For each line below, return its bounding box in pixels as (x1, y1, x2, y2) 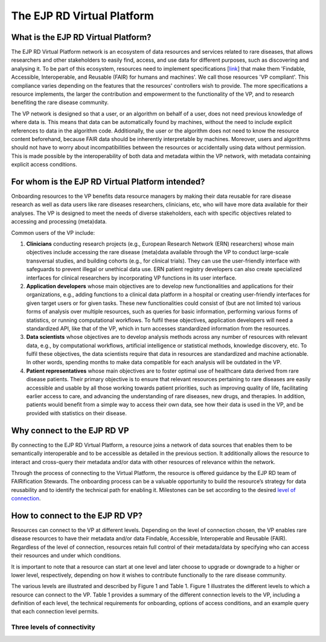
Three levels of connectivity (11, 623, 96, 632)
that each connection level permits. (11, 608, 99, 615)
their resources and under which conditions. (11, 552, 121, 559)
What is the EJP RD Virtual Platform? (11, 32, 152, 42)
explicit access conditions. (11, 161, 78, 168)
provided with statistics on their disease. (26, 409, 127, 417)
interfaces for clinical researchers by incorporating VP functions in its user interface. (26, 274, 237, 281)
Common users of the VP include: (11, 229, 95, 236)
